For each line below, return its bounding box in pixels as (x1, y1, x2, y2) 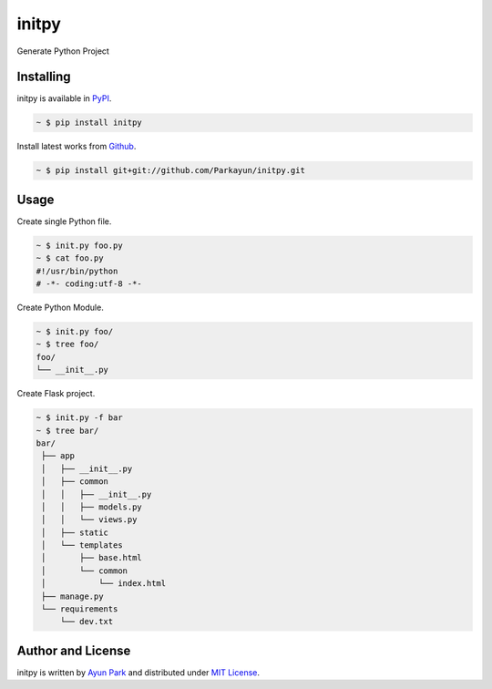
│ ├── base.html (41, 552, 143, 563)
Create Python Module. (16, 302, 104, 314)
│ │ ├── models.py (41, 501, 143, 512)
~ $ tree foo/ (36, 339, 99, 350)
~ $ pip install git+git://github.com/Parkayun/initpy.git (36, 165, 305, 176)
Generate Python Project (16, 46, 109, 57)
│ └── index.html (41, 579, 167, 589)
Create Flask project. (16, 388, 96, 399)
